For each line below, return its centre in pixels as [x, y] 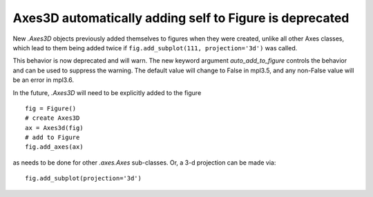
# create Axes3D [52, 118]
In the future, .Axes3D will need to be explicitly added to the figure [107, 92]
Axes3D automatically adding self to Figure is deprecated [181, 18]
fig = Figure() [51, 108]
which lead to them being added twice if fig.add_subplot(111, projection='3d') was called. [155, 48]
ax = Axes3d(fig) [54, 128]
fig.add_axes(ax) [54, 147]
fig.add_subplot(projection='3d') [83, 178]
